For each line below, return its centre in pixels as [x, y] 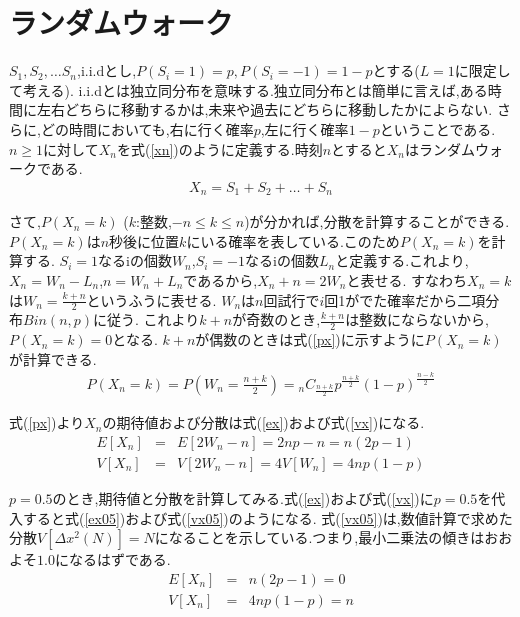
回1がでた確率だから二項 [405, 299]
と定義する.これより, [402, 260]
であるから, [220, 279]
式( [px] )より [47, 422]
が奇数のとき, [276, 319]
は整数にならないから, [417, 319]
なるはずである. [119, 559]
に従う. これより [146, 319]
